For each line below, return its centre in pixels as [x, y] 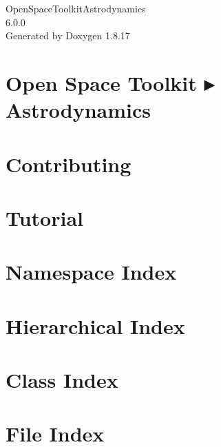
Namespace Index [91, 272]
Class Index [62, 380]
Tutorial [45, 217]
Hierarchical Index [95, 325]
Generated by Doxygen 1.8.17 [68, 35]
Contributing [69, 164]
